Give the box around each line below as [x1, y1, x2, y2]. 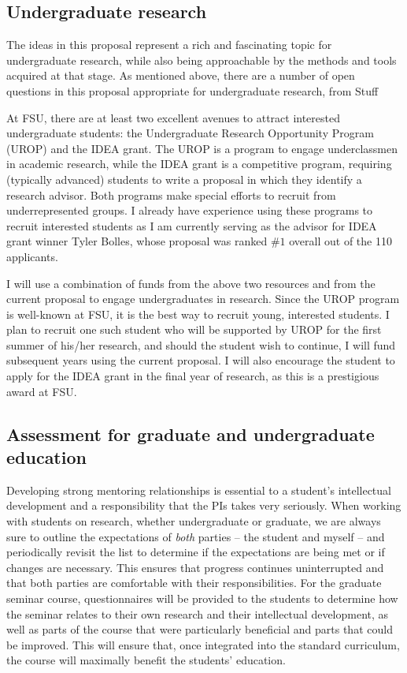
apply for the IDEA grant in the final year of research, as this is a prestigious [6, 368, 379, 384]
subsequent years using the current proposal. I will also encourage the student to [6, 352, 395, 368]
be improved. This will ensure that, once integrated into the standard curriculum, [6, 636, 400, 652]
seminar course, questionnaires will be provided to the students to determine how [6, 590, 398, 607]
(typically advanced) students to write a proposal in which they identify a [6, 170, 362, 187]
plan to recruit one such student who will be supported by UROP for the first [6, 321, 382, 338]
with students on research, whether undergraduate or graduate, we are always [6, 513, 381, 529]
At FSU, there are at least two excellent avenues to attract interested [6, 109, 341, 125]
